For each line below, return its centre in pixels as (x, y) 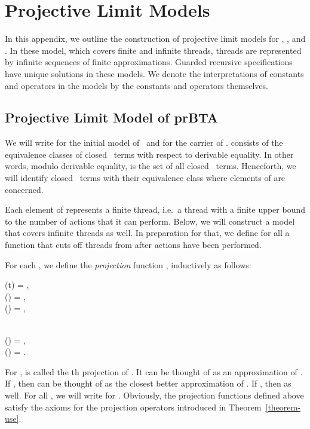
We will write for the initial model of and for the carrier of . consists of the (144, 143)
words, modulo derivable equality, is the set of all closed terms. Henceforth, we (151, 166)
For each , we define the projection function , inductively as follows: (128, 264)
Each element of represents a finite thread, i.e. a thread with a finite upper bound (155, 209)
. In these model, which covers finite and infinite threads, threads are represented (153, 50)
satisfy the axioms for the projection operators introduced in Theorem (133, 407)
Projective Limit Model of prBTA (112, 117)
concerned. (24, 189)
